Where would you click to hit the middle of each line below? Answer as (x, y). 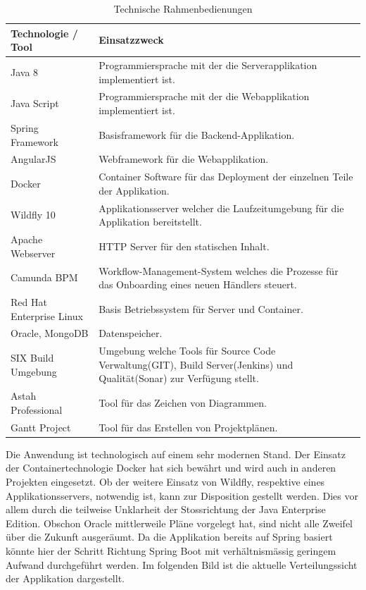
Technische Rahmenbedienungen (183, 8)
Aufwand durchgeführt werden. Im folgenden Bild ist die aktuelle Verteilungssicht (182, 564)
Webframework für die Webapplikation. (184, 159)
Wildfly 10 (33, 215)
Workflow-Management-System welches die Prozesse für (219, 270)
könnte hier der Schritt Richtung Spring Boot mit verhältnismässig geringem (171, 550)
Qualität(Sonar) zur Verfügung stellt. (179, 378)
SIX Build (32, 358)
